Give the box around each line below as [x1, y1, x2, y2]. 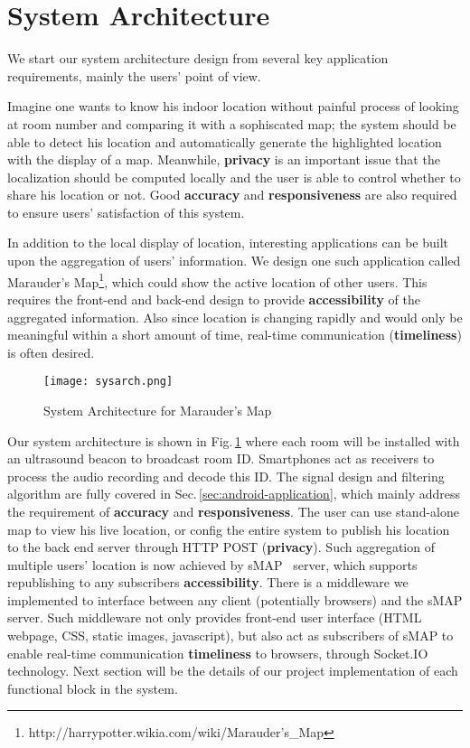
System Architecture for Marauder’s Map [43, 400, 272, 419]
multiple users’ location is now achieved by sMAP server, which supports [7, 555, 418, 574]
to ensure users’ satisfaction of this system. [7, 202, 245, 221]
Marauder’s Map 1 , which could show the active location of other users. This [7, 269, 428, 291]
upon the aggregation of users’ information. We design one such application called [7, 251, 461, 270]
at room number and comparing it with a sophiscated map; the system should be [7, 114, 456, 133]
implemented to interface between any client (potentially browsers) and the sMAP [7, 590, 463, 609]
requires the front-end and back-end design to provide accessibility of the [7, 289, 421, 308]
